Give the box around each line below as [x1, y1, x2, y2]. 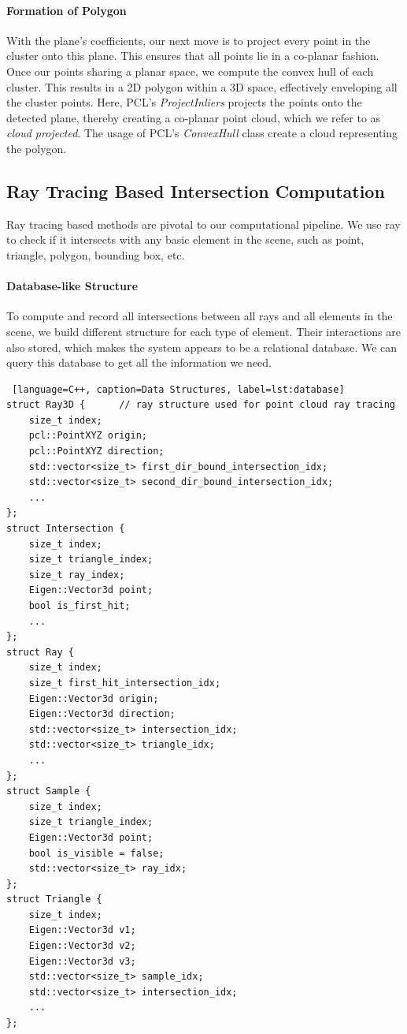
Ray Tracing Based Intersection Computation [6, 178, 385, 203]
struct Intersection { [6, 523, 125, 535]
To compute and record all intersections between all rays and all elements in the [6, 308, 393, 324]
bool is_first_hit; [28, 600, 131, 612]
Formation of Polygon [6, 2, 127, 18]
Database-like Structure [6, 278, 139, 294]
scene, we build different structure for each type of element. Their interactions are [6, 323, 401, 339]
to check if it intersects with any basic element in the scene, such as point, [6, 231, 364, 248]
